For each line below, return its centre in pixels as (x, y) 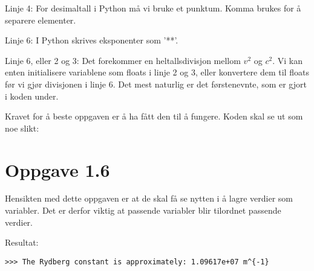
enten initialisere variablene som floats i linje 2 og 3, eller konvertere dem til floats (157, 72)
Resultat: (22, 242)
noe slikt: (22, 128)
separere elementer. (41, 20)
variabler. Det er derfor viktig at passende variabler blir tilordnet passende (143, 210)
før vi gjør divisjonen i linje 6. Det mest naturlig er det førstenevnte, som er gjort (156, 84)
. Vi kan (287, 60)
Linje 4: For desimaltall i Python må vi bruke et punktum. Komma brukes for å (153, 8)
